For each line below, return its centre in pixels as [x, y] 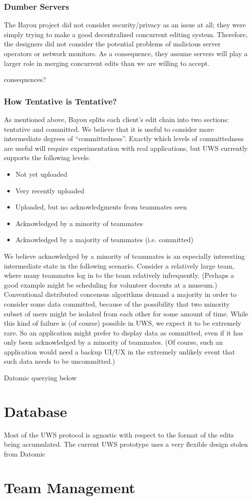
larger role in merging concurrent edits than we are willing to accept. [107, 63]
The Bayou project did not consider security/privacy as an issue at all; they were [125, 25]
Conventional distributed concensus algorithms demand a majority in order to [120, 294]
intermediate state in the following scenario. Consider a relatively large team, [119, 265]
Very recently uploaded [50, 190]
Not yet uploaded [41, 174]
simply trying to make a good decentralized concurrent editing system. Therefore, [126, 34]
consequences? [25, 79]
